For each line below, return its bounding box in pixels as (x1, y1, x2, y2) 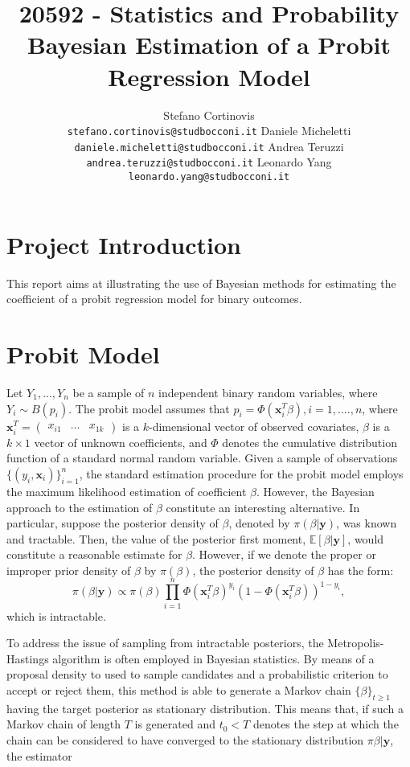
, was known (336, 515, 397, 531)
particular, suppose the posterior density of (6, 515, 219, 531)
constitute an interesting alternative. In (166, 498, 360, 515)
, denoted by (228, 515, 290, 531)
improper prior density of (6, 561, 131, 578)
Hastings (6, 650, 49, 667)
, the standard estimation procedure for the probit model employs (79, 465, 404, 482)
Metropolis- (327, 634, 384, 651)
